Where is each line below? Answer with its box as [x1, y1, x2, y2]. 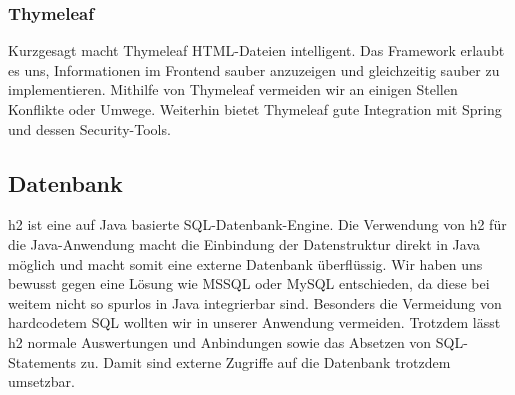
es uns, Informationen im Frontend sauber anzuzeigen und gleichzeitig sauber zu [8, 59, 500, 80]
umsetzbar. [8, 371, 76, 392]
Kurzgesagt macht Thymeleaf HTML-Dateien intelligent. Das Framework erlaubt [8, 40, 505, 61]
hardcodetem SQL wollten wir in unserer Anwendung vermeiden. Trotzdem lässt [8, 312, 501, 333]
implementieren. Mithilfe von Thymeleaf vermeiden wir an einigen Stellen [8, 79, 458, 100]
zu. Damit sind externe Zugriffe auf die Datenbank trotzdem [80, 351, 451, 372]
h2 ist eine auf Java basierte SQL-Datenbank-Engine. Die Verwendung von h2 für [8, 214, 507, 235]
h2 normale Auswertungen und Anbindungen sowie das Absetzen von [8, 331, 432, 352]
